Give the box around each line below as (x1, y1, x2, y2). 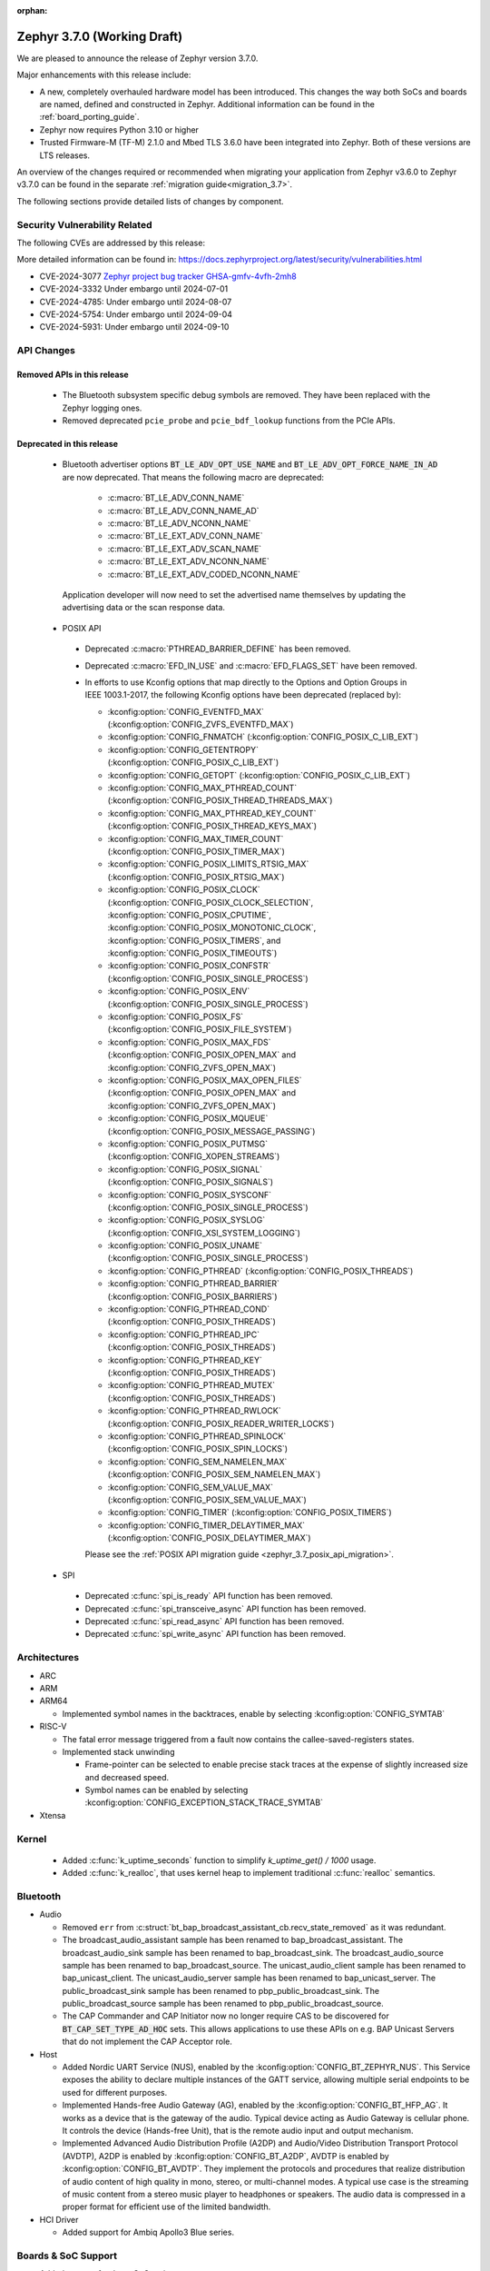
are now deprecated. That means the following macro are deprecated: (62, 471, 325, 482)
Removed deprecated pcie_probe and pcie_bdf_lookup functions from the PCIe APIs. (62, 415, 396, 426)
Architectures (16, 1651, 80, 1664)
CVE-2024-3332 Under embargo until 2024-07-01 (39, 283, 229, 294)
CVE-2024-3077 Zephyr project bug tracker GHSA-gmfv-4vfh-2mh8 (39, 271, 297, 282)
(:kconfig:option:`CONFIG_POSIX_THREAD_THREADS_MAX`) (107, 795, 333, 806)
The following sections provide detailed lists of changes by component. (16, 195, 285, 206)
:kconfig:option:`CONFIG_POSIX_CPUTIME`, (107, 909, 271, 920)
